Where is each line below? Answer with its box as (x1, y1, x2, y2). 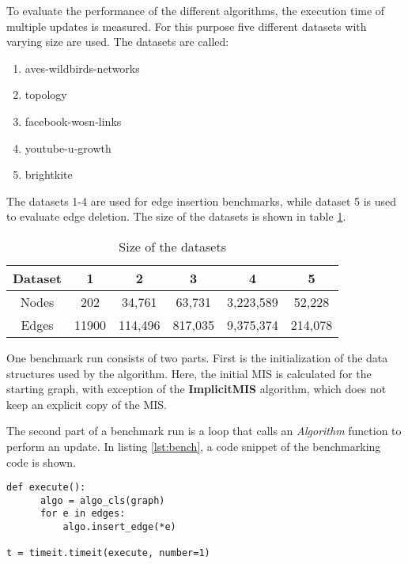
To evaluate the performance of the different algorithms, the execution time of (6, 2, 385, 18)
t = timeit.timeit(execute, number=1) (6, 547, 210, 559)
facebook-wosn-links (25, 112, 122, 129)
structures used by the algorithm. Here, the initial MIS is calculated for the (6, 365, 372, 381)
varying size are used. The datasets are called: (6, 33, 229, 50)
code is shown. (6, 453, 77, 470)
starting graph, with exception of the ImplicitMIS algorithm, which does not (6, 380, 387, 397)
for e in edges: (40, 508, 126, 520)
